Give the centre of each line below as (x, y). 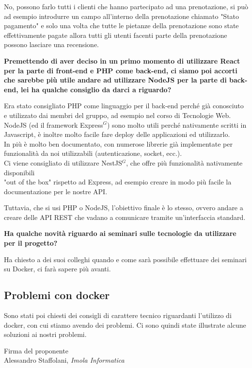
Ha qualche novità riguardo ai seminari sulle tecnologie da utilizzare (120, 233)
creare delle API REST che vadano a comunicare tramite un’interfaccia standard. (125, 217)
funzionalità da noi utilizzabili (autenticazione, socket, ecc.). (93, 153)
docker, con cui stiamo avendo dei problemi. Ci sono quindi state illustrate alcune (125, 325)
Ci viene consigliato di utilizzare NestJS (63, 162)
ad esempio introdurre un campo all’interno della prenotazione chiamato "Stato (122, 16)
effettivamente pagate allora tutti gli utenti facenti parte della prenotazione (116, 35)
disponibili (19, 172)
